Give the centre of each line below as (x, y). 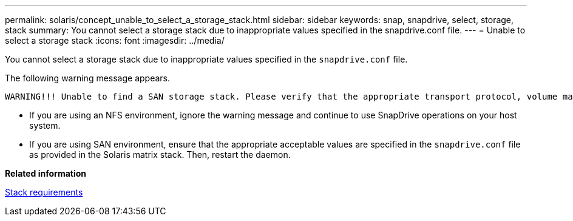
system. (45, 125)
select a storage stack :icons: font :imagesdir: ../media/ (115, 40)
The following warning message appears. (88, 78)
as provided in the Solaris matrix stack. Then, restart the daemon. (160, 155)
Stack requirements (44, 192)
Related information (46, 173)
